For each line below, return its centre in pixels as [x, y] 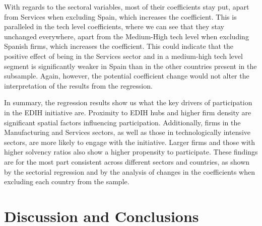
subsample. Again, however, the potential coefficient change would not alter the [127, 76]
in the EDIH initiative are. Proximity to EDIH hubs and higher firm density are [128, 112]
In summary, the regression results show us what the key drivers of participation [128, 102]
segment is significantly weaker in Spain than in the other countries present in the [130, 66]
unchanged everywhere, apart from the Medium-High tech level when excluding [126, 36]
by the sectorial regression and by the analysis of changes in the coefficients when [129, 171]
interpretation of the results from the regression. [78, 85]
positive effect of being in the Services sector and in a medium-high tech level [123, 56]
